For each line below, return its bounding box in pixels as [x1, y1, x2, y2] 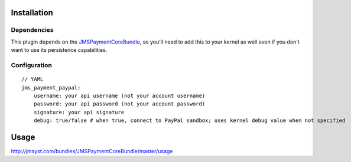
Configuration [11, 61, 53, 69]
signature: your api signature [33, 109, 125, 115]
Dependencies [11, 26, 54, 34]
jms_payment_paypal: [21, 84, 81, 91]
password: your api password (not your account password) [33, 101, 206, 107]
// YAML [21, 76, 44, 82]
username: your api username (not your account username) [33, 92, 206, 99]
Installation [11, 8, 53, 18]
